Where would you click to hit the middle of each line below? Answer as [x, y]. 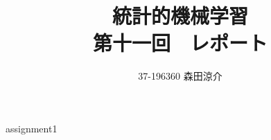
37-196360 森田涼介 [180, 76]
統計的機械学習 [180, 16]
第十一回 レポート [180, 43]
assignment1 [32, 128]
